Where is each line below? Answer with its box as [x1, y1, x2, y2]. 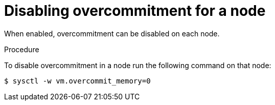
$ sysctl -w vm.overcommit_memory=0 [4, 76, 151, 85]
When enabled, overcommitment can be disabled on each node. [4, 29, 220, 38]
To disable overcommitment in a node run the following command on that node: [4, 60, 271, 70]
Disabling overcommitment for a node [4, 2, 266, 19]
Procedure [4, 45, 39, 54]
